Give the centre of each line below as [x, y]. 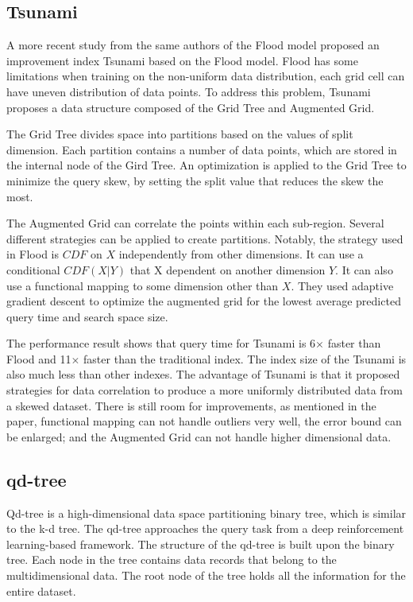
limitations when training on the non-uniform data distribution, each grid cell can [206, 76]
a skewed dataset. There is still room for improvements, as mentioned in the [191, 405]
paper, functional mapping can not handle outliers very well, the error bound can [204, 421]
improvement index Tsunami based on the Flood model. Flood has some [182, 60]
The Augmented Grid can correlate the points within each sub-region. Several [195, 223]
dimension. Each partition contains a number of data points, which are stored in [202, 149]
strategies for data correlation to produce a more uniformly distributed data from [205, 390]
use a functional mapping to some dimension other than [143, 285]
